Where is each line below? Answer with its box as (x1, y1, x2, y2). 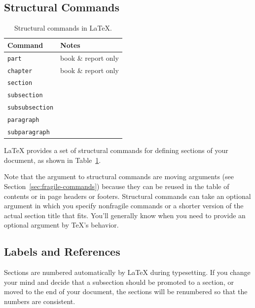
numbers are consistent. (4, 296, 75, 306)
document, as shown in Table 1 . (4, 154, 101, 165)
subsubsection (7, 104, 54, 112)
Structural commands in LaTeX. (14, 23, 112, 33)
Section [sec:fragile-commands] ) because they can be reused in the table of (4, 181, 229, 192)
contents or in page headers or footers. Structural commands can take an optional (4, 191, 251, 201)
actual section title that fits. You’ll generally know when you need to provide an (4, 210, 246, 220)
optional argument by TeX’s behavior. (4, 220, 119, 230)
